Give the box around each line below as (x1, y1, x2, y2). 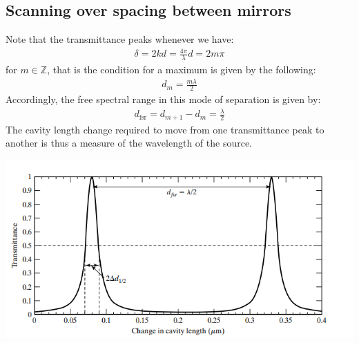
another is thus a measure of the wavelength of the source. (6, 136, 252, 150)
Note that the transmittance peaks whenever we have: (6, 32, 234, 46)
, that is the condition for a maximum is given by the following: (47, 62, 316, 77)
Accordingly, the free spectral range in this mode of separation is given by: (6, 92, 321, 106)
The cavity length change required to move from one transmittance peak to (6, 122, 324, 136)
